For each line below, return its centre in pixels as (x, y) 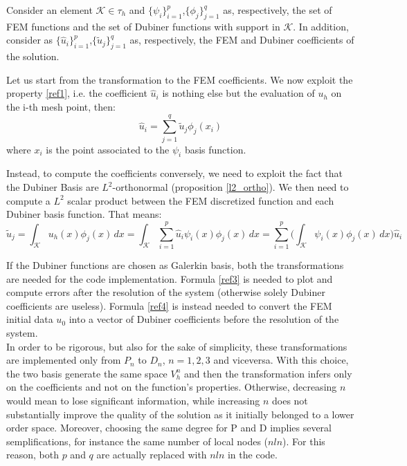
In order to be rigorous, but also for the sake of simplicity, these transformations (177, 346)
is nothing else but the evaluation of (238, 93)
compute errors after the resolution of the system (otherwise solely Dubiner (166, 292)
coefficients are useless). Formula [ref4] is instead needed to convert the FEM (169, 305)
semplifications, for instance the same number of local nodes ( (137, 441)
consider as (30, 40)
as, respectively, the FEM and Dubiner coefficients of (242, 40)
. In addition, (321, 26)
